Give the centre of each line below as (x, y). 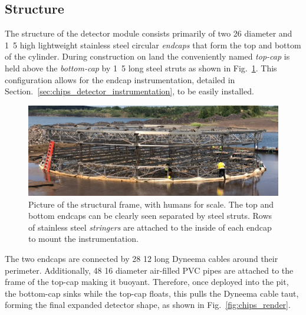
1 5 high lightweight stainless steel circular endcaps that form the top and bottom (153, 45)
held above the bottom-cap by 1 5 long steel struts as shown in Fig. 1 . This (141, 68)
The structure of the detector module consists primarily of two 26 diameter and (149, 33)
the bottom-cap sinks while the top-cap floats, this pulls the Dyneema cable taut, (152, 293)
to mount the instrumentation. (83, 239)
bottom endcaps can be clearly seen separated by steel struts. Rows (150, 216)
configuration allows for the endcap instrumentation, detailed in (120, 79)
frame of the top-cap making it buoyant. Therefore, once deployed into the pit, (147, 282)
